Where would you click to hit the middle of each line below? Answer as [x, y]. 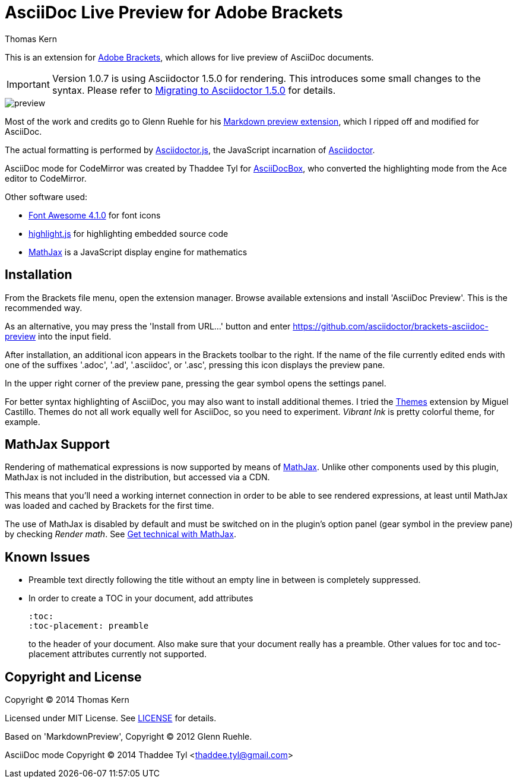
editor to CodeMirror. [46, 178]
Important [28, 84]
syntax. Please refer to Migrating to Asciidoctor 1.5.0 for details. [194, 90]
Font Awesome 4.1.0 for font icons [95, 215]
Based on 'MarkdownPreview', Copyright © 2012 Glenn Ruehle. [129, 737]
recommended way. [44, 308]
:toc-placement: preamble [89, 626]
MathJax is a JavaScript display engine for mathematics [138, 252]
